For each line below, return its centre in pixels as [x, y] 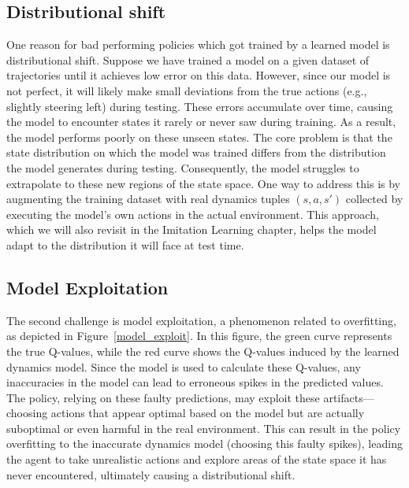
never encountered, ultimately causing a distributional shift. [151, 474]
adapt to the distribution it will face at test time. [125, 244]
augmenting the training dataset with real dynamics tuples [148, 199]
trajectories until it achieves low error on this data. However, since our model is [199, 75]
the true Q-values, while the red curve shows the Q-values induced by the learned [203, 351]
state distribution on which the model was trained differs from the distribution [196, 152]
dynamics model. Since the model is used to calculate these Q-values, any [184, 366]
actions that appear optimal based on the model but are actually [208, 413]
